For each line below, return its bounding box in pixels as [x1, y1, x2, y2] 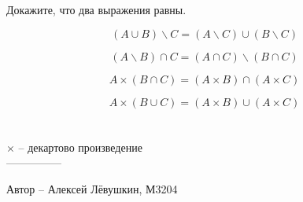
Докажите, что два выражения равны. [6, 2, 187, 17]
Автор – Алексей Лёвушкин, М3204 [6, 180, 178, 196]
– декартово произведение [18, 138, 142, 155]
